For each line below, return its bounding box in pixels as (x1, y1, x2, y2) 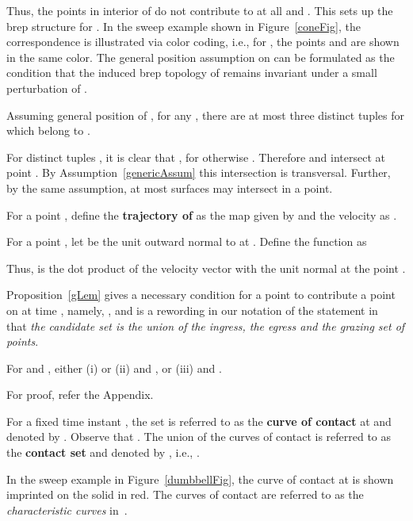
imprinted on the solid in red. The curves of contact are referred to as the (6, 486, 364, 503)
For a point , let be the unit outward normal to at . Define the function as (6, 233, 367, 250)
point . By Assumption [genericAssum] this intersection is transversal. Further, (6, 164, 391, 181)
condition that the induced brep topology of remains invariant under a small (6, 64, 377, 81)
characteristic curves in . (6, 501, 128, 518)
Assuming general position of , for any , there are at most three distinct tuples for (6, 106, 404, 123)
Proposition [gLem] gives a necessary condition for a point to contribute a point (6, 286, 396, 303)
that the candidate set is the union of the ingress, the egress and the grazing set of (6, 317, 405, 334)
